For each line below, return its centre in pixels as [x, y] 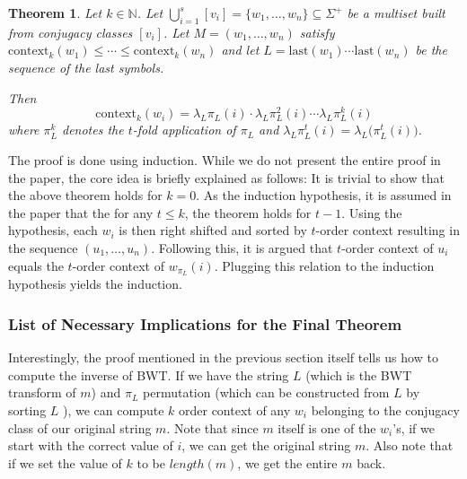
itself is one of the [327, 427]
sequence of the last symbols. [86, 67]
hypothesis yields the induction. [95, 284]
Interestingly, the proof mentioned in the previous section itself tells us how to [223, 357]
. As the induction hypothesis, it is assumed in [324, 195]
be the [431, 50]
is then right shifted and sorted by [213, 230]
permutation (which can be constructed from [266, 392]
